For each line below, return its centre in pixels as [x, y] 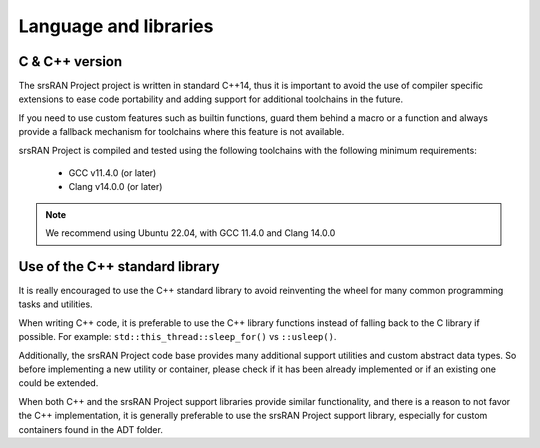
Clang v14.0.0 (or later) [115, 187]
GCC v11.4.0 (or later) [112, 173]
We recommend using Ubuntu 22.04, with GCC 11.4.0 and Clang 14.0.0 [190, 233]
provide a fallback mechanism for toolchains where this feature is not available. [181, 132]
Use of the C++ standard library [119, 266]
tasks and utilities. [56, 304]
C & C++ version [70, 61]
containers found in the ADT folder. [91, 429]
